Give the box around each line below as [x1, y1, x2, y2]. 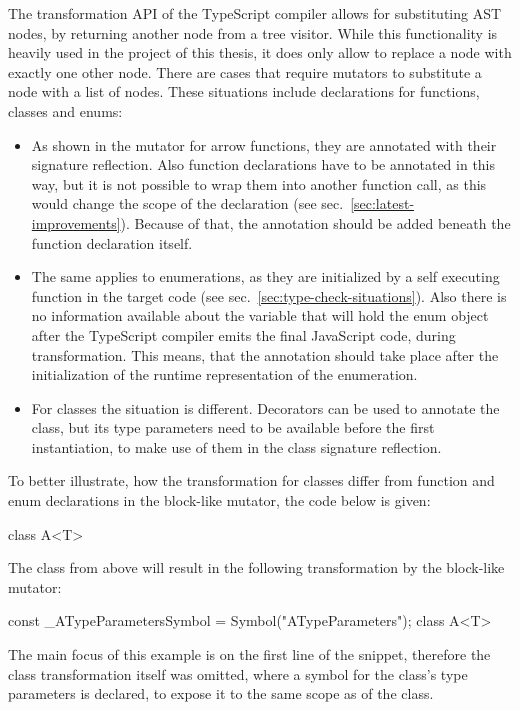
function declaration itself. [31, 232, 193, 253]
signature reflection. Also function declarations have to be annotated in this [31, 154, 496, 175]
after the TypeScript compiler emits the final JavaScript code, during [31, 324, 456, 345]
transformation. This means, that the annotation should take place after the [31, 344, 499, 365]
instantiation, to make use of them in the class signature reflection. [31, 436, 442, 457]
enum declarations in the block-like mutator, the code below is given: [8, 490, 431, 511]
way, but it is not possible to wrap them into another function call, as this [31, 173, 487, 194]
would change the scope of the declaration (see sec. [31, 193, 344, 214]
